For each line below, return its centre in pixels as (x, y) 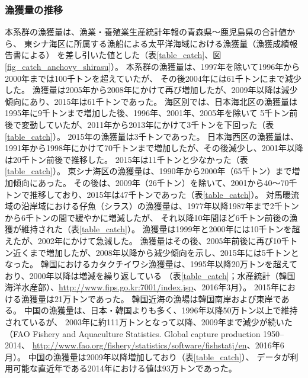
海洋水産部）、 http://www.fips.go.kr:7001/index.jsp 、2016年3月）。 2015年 (142, 287)
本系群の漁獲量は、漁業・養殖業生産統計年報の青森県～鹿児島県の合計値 (146, 32)
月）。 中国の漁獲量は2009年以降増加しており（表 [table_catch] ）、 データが (147, 356)
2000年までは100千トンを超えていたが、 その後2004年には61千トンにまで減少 (153, 78)
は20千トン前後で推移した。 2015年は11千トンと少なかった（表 (126, 159)
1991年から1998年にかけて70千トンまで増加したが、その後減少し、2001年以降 (154, 148)
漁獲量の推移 (34, 9)
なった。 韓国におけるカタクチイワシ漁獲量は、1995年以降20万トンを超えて (151, 264)
